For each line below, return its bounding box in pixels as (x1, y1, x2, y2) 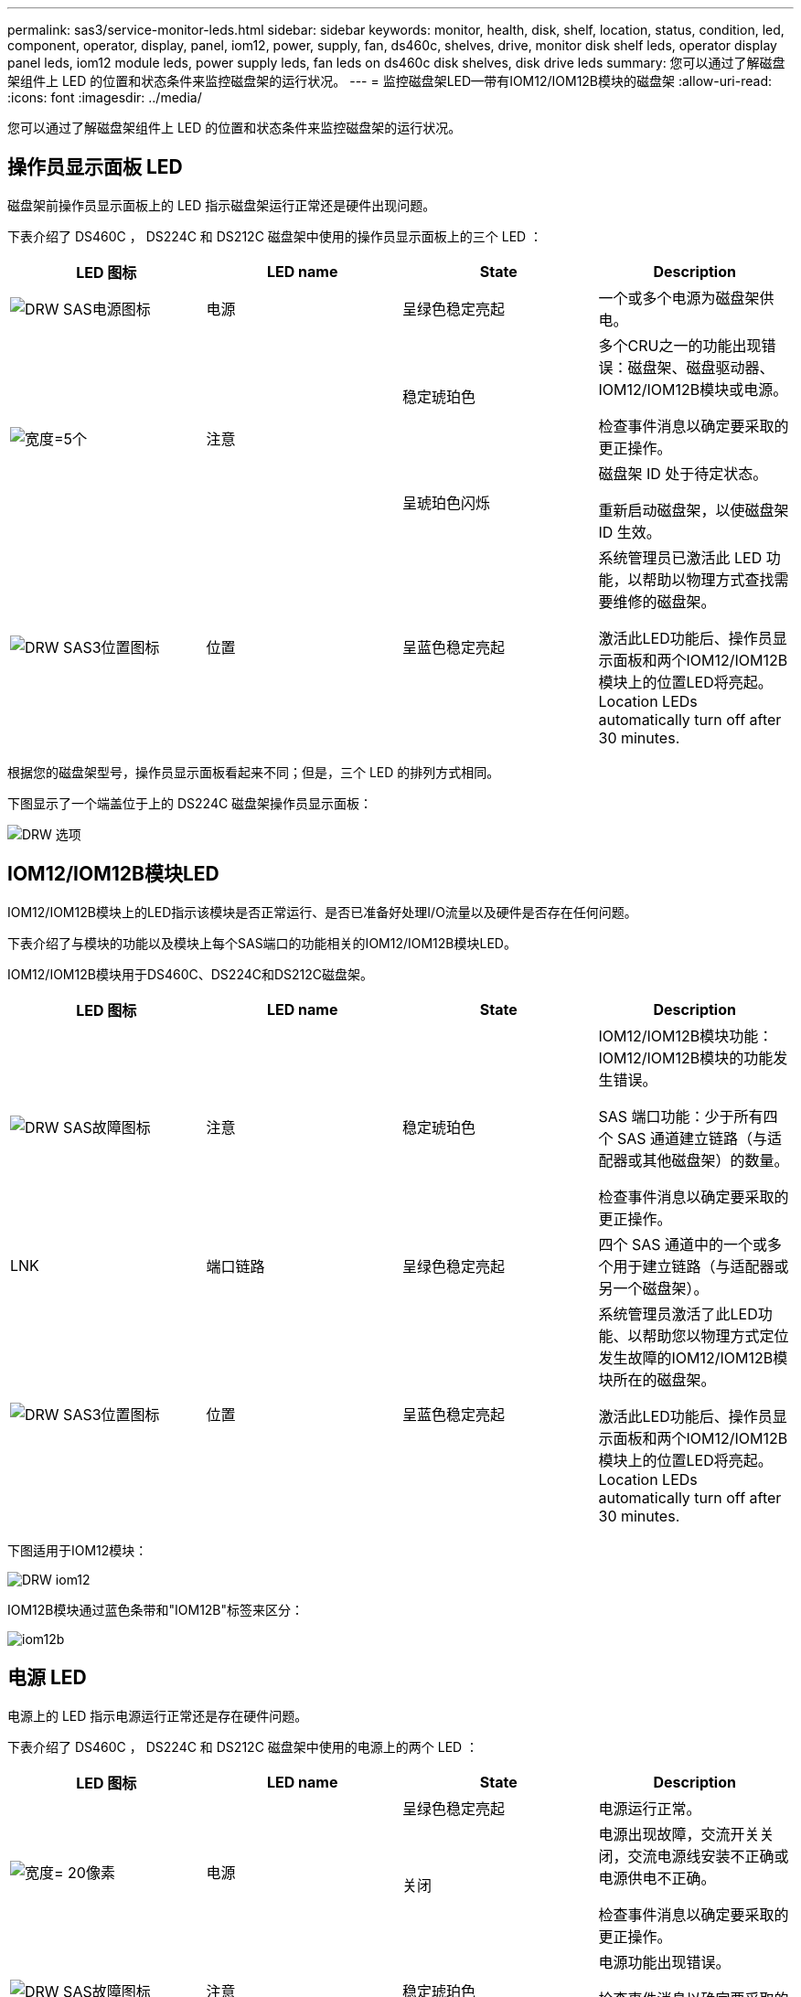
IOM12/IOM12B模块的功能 (598, 1048, 774, 1067)
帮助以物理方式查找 (642, 570, 774, 589)
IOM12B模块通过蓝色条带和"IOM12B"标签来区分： (7, 1601, 304, 1618)
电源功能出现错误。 (598, 1952, 731, 1971)
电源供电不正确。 (598, 1868, 716, 1887)
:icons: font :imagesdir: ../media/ (7, 90, 202, 105)
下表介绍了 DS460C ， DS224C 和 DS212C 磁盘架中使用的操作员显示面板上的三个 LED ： (7, 228, 543, 244)
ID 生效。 (598, 522, 661, 541)
